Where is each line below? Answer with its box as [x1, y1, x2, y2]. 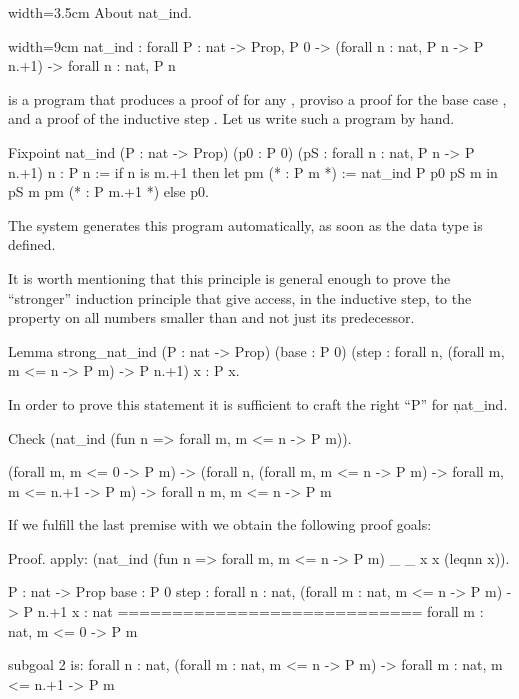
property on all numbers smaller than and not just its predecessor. [8, 307, 415, 328]
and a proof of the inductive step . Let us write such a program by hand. [8, 108, 455, 129]
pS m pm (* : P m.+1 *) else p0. [8, 181, 209, 202]
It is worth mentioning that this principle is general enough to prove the [8, 267, 451, 288]
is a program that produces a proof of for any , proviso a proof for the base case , [8, 88, 507, 109]
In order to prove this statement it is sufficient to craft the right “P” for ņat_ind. [8, 393, 508, 414]
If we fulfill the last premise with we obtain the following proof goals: [8, 514, 432, 535]
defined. [8, 234, 56, 255]
